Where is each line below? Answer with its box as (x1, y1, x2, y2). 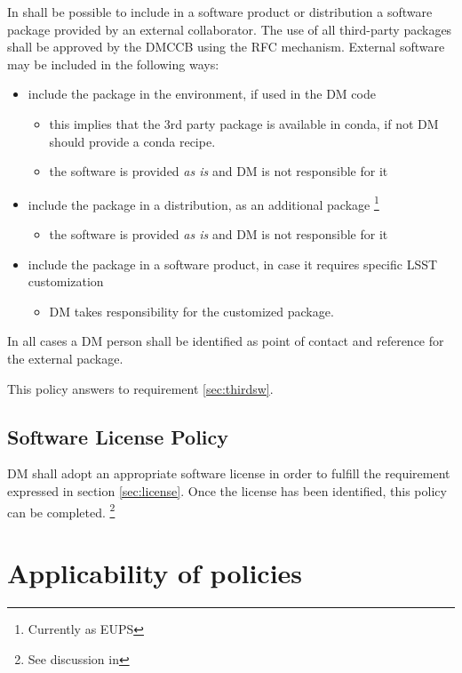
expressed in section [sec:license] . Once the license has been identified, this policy (7, 481, 447, 500)
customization (28, 272, 104, 291)
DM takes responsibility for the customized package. (49, 301, 334, 320)
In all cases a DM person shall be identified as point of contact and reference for (7, 332, 444, 350)
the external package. (7, 349, 123, 367)
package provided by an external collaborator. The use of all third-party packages (7, 20, 452, 38)
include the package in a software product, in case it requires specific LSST (28, 254, 438, 273)
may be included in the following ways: (7, 54, 219, 73)
